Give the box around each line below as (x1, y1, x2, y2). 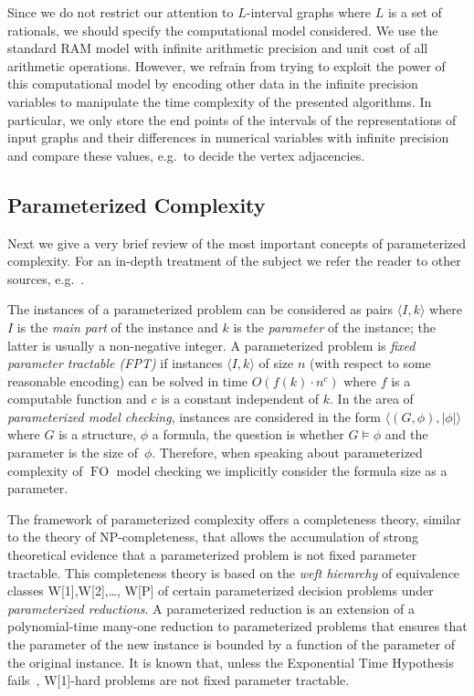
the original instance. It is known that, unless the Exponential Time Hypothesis (7, 652, 454, 671)
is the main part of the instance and (16, 317, 218, 336)
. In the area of (330, 389, 414, 408)
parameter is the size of (7, 443, 138, 462)
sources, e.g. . (7, 269, 85, 288)
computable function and (7, 389, 147, 408)
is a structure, (58, 425, 137, 444)
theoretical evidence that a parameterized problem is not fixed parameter (7, 545, 417, 564)
